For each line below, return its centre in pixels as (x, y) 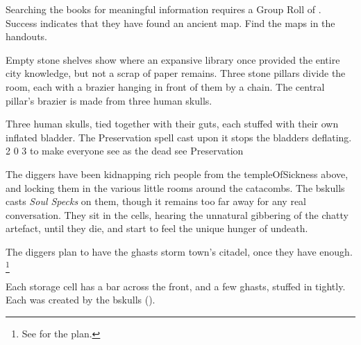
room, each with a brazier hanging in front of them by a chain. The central (165, 86)
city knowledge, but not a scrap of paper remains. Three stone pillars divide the (176, 73)
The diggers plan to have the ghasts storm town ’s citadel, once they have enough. (179, 251)
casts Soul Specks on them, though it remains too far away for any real (156, 201)
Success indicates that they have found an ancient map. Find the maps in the (170, 23)
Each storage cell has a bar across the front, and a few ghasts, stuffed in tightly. (176, 286)
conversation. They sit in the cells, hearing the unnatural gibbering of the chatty (177, 214)
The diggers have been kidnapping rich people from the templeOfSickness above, (177, 174)
